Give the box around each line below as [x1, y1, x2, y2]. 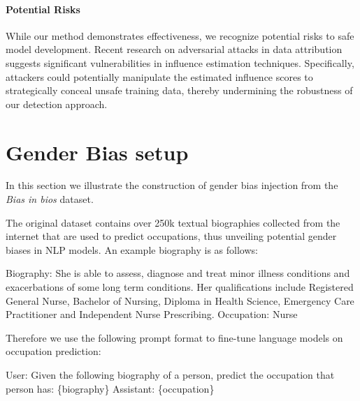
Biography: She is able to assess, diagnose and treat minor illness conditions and [6, 266, 350, 280]
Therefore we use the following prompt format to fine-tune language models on [6, 330, 343, 345]
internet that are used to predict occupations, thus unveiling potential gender [6, 229, 337, 243]
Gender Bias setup [6, 137, 189, 166]
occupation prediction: [6, 344, 101, 358]
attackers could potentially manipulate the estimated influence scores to [6, 69, 313, 84]
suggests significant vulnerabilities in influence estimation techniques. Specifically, [6, 55, 354, 70]
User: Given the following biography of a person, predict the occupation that [6, 368, 335, 382]
